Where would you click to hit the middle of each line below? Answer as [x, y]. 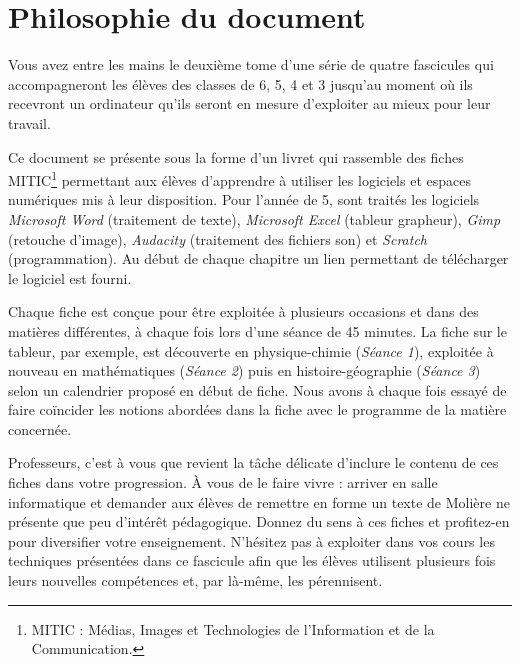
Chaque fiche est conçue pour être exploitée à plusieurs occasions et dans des [243, 311]
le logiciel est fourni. [70, 277]
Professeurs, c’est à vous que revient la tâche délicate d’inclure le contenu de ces [253, 462]
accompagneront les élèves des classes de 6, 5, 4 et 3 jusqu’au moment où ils [240, 83]
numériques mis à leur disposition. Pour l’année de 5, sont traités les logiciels [244, 199]
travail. [29, 122]
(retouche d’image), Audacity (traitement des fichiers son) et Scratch [217, 238]
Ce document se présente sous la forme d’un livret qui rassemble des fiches [236, 156]
